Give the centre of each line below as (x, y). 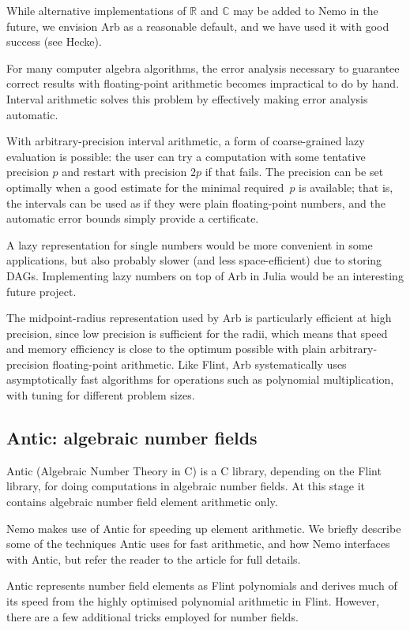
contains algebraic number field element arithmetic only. (142, 502)
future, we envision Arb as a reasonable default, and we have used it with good (198, 26)
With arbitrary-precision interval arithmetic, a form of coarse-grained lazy (186, 141)
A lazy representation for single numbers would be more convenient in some (190, 244)
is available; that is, (346, 187)
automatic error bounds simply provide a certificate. (133, 218)
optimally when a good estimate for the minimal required (145, 187)
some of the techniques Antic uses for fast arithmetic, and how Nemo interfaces (198, 544)
